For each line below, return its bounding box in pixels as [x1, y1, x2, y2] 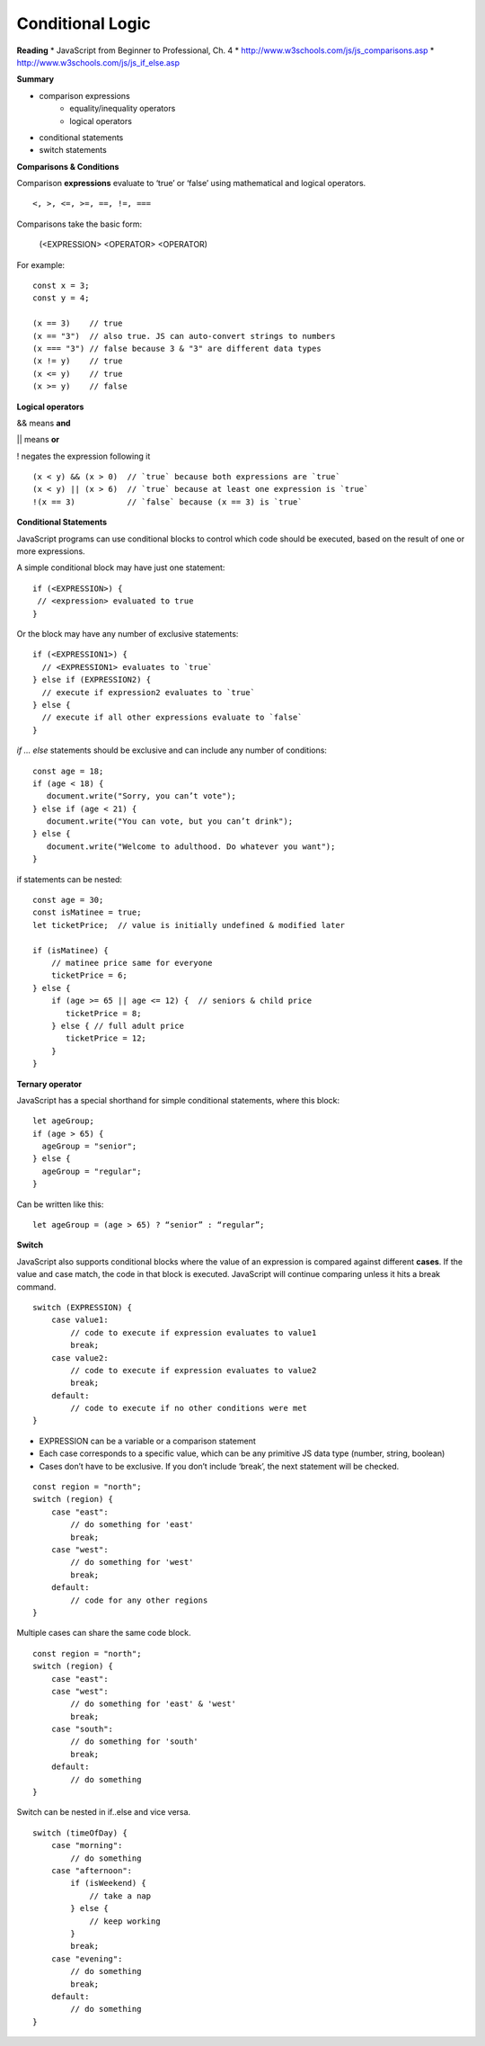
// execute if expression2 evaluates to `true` [41, 687, 256, 697]
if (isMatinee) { [32, 945, 109, 955]
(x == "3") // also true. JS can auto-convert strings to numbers [32, 331, 336, 341]
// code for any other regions [70, 1595, 208, 1605]
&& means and [16, 417, 71, 428]
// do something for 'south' [70, 1737, 199, 1747]
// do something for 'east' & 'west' [70, 1699, 237, 1709]
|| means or [16, 434, 60, 445]
